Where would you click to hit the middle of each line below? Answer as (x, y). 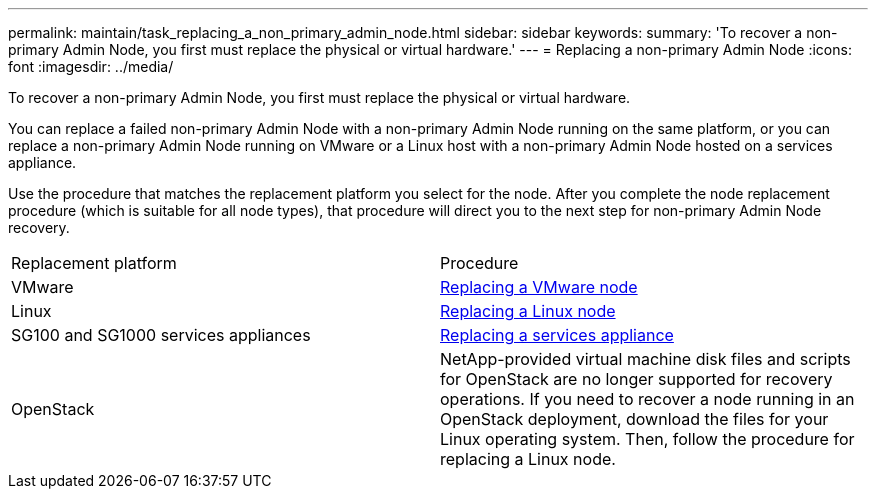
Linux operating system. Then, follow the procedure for (647, 439)
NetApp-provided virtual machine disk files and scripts (645, 359)
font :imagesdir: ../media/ (91, 66)
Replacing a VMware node (539, 287)
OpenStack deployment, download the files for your (634, 419)
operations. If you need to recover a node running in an (647, 399)
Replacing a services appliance (557, 335)
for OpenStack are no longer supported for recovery (636, 379)
